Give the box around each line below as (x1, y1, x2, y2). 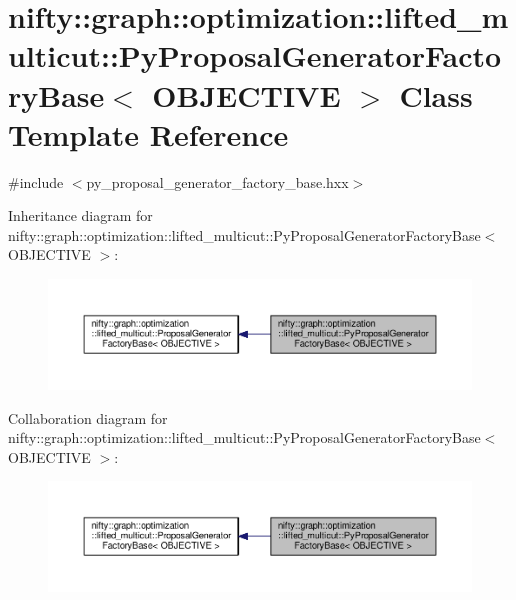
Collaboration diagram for (8, 407, 168, 428)
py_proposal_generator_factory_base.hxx (86, 171, 349, 192)
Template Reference (8, 113, 289, 154)
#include (8, 171, 64, 192)
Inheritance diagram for (8, 205, 153, 226)
